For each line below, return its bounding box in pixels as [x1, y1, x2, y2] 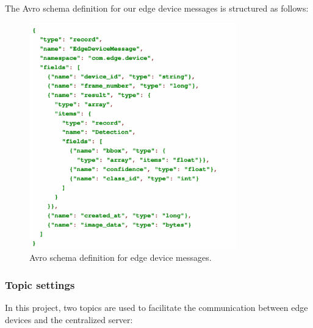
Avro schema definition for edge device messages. [29, 251, 212, 264]
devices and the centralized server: [5, 313, 133, 326]
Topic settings [5, 277, 75, 292]
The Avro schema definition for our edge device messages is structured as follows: [5, 2, 309, 14]
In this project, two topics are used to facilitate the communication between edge [5, 301, 308, 314]
